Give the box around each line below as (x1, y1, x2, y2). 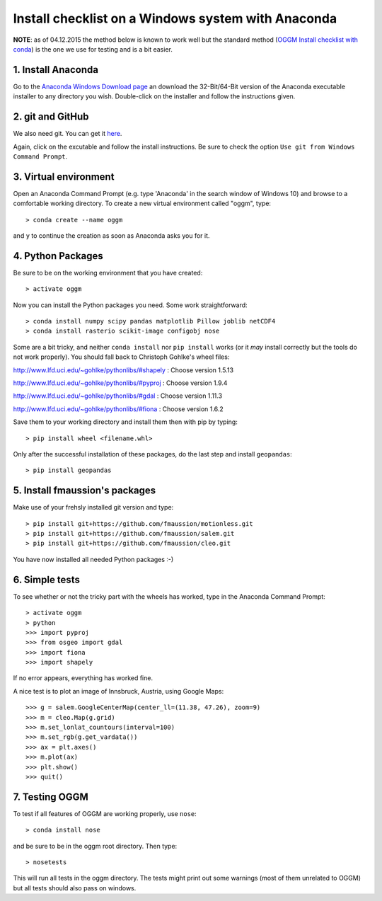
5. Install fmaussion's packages (13, 485, 156, 497)
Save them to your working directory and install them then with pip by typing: (13, 418, 238, 426)
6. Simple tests (13, 573, 81, 585)
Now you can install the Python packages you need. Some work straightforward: (13, 301, 248, 309)
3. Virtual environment (13, 171, 115, 183)
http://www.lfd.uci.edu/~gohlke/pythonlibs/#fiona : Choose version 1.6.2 (13, 404, 224, 413)
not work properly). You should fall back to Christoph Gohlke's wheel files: (13, 352, 230, 361)
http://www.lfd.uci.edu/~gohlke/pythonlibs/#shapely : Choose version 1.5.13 (13, 365, 233, 374)
